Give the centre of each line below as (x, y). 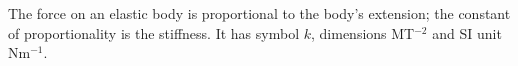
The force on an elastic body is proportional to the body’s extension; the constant (259, 13)
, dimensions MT (363, 32)
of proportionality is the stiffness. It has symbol (154, 32)
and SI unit (467, 32)
